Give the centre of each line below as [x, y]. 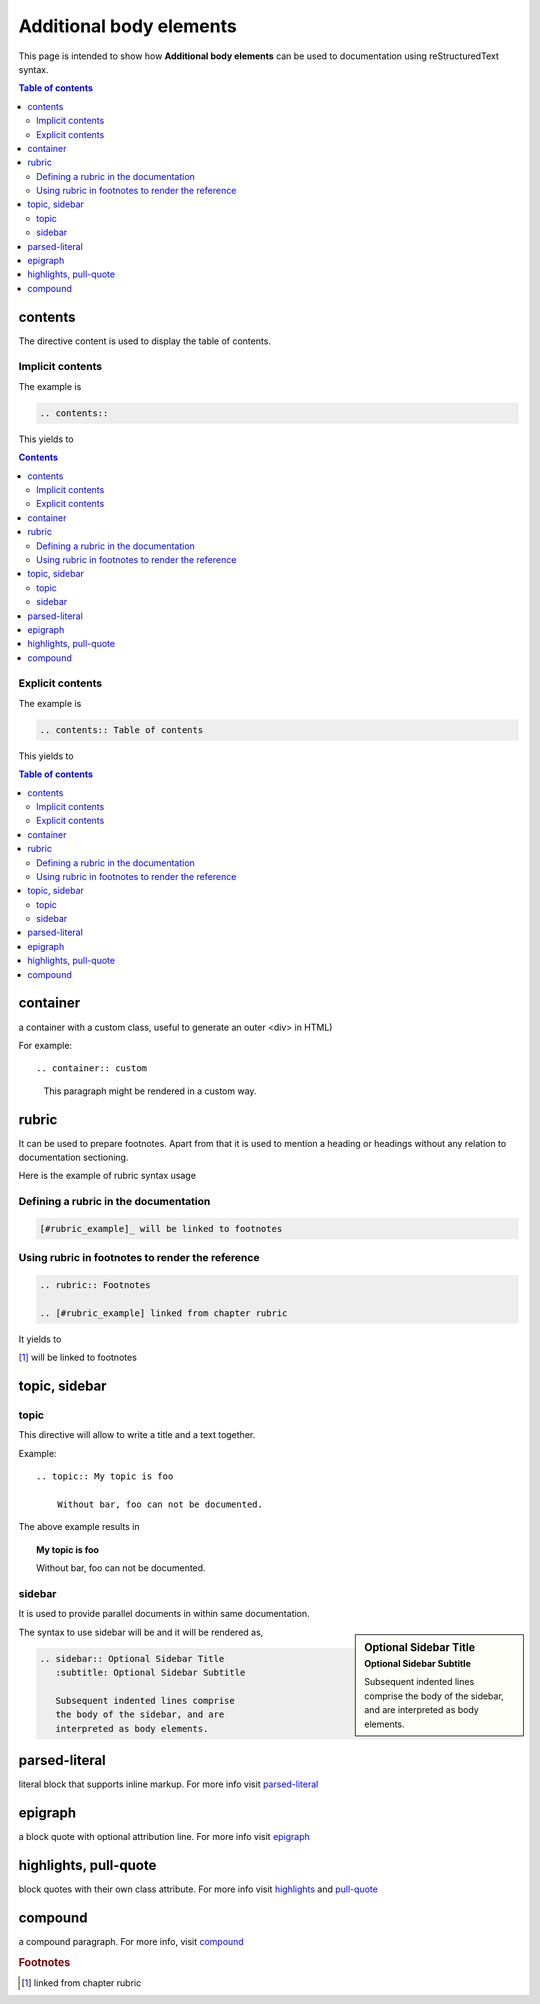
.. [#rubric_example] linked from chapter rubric [163, 1313]
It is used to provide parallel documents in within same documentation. [164, 1614]
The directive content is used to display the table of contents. [145, 341]
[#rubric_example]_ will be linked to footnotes [161, 1228]
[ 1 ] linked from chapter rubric [81, 1982]
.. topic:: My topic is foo [105, 1476]
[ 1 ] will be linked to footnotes [77, 1357]
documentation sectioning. [73, 1157]
